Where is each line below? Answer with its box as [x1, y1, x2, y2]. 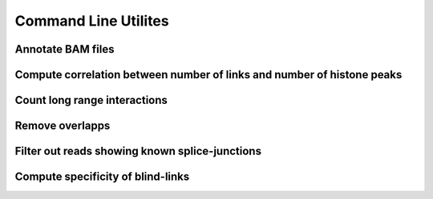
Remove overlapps [14, 119, 111, 133]
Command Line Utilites [14, 12, 169, 30]
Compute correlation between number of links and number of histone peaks [14, 68, 403, 82]
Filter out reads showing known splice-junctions [14, 145, 262, 158]
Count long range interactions [14, 94, 168, 107]
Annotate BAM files [14, 42, 115, 56]
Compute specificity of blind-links [14, 170, 190, 184]
